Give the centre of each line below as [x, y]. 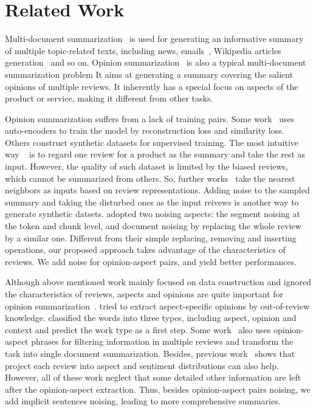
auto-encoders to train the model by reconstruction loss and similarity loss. [145, 130]
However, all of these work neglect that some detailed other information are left [153, 377]
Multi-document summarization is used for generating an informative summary [154, 39]
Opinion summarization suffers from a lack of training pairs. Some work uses [150, 118]
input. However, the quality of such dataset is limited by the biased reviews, [146, 166]
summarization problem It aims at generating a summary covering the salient [149, 74]
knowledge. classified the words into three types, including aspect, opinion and [151, 318]
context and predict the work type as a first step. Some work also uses [138, 329]
